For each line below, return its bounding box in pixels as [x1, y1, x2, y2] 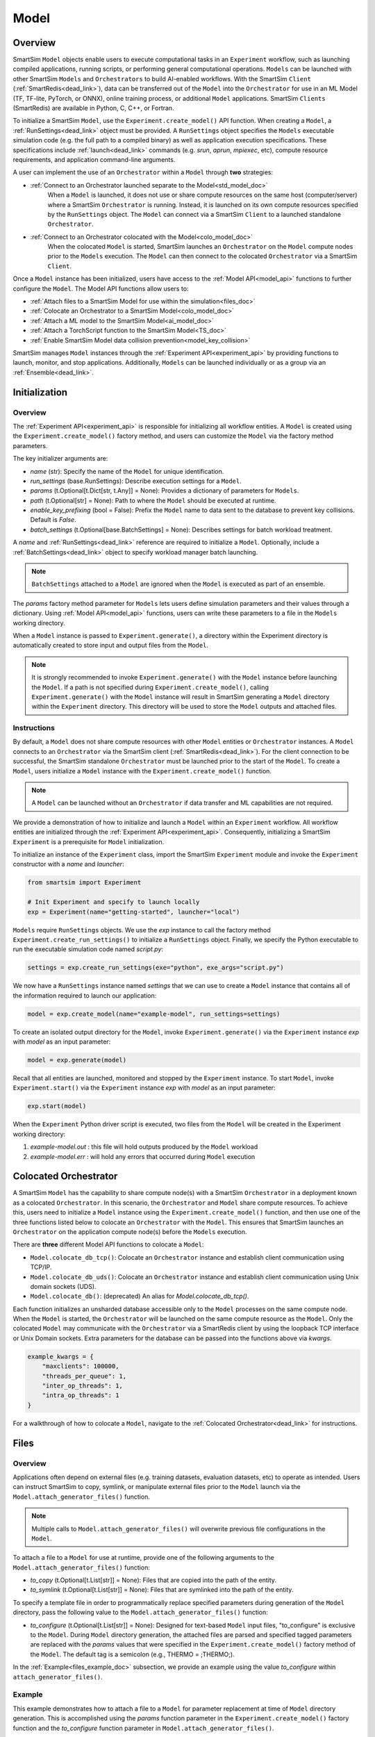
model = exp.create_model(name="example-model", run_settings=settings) [27, 1010, 281, 1018]
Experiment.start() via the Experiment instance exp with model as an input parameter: [12, 1084, 276, 1092]
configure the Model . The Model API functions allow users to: [12, 284, 189, 293]
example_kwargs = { [27, 1352, 94, 1360]
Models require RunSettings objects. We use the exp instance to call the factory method [12, 925, 271, 934]
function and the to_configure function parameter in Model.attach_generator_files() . [12, 1724, 274, 1732]
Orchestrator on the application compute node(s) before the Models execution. [12, 1227, 247, 1236]
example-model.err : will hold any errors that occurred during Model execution [30, 1152, 256, 1160]
